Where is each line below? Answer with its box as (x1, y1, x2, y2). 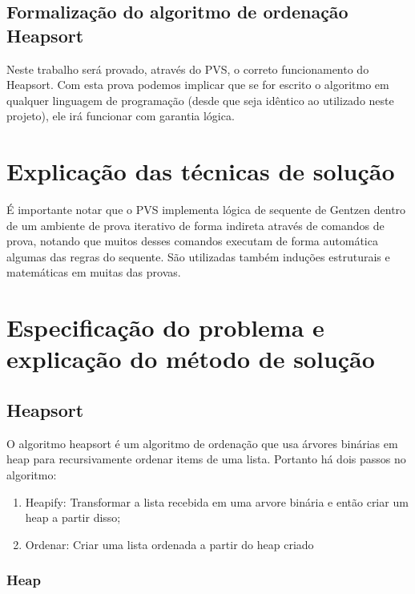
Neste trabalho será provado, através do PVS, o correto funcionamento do (6, 60, 369, 77)
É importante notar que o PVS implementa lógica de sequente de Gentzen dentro (6, 201, 406, 218)
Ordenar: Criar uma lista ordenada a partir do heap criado (25, 535, 314, 552)
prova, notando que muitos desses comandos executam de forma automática (6, 232, 378, 249)
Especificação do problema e (6, 311, 324, 344)
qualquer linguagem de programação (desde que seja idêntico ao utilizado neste (6, 91, 394, 108)
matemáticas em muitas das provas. (6, 264, 181, 281)
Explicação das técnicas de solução (6, 155, 395, 188)
